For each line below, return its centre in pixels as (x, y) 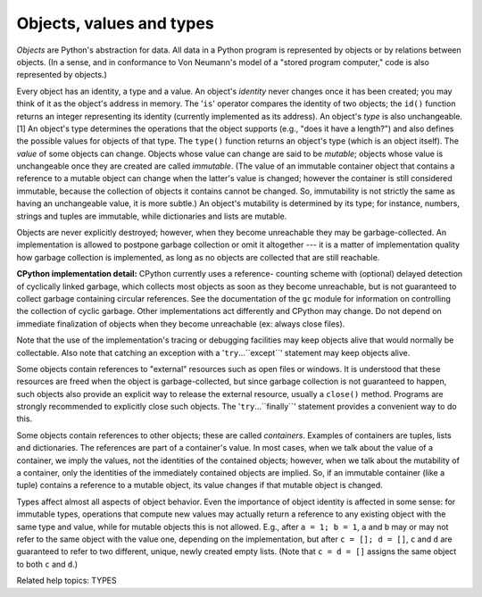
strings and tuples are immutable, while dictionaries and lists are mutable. (152, 216)
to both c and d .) (47, 564)
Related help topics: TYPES (66, 581)
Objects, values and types (115, 23)
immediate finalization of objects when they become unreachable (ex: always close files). (181, 323)
